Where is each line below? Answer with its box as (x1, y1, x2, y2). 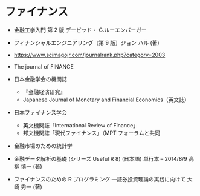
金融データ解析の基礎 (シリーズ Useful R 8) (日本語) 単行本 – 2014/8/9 (13, 155, 188, 162)
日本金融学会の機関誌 (13, 75, 67, 83)
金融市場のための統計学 (13, 142, 73, 149)
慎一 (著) (21, 163, 42, 170)
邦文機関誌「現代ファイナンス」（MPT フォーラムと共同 (22, 129, 161, 137)
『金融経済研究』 (22, 88, 66, 95)
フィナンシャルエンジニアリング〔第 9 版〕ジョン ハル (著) (13, 39, 160, 46)
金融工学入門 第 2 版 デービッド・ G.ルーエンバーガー (13, 26, 147, 33)
